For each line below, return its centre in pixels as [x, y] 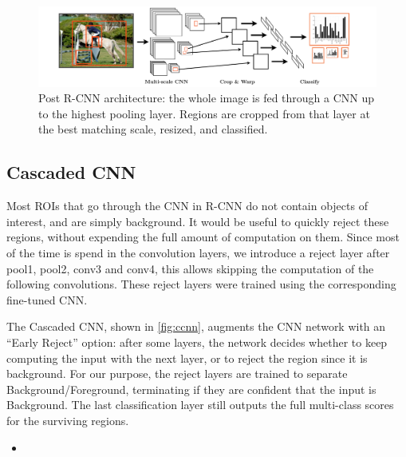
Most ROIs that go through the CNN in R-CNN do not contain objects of [187, 206]
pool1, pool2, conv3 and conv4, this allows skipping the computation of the [190, 268]
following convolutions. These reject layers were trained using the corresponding [201, 284]
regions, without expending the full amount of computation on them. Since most [203, 237]
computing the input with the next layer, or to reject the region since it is [187, 358]
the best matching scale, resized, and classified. [153, 129]
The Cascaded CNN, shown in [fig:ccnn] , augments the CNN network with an [196, 326]
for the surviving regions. [68, 420]
